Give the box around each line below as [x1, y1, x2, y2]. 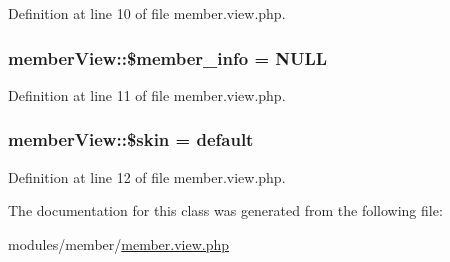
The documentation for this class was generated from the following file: [8, 200, 443, 221]
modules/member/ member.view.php [8, 233, 230, 254]
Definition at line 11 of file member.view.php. [8, 84, 286, 105]
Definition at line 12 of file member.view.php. [8, 166, 286, 187]
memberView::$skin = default [8, 127, 254, 152]
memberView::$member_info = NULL [8, 45, 328, 70]
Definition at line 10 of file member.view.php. [8, 3, 286, 23]
